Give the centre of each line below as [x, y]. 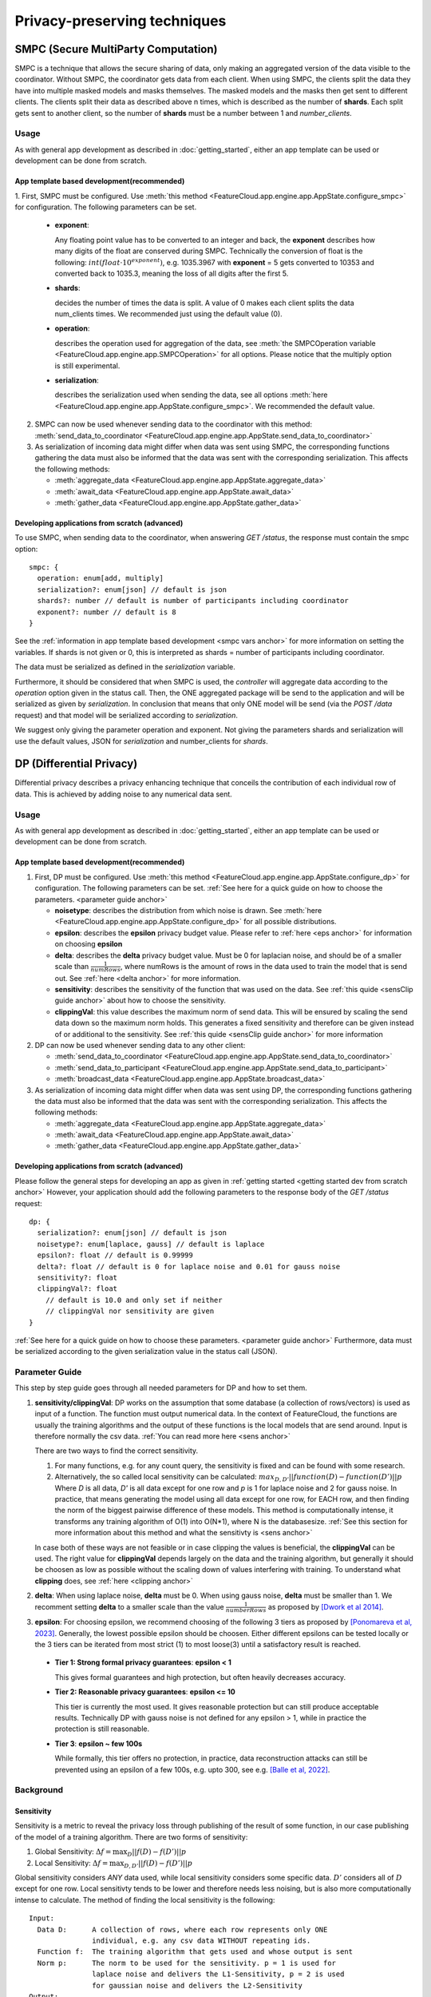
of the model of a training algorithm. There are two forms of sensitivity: [131, 1836]
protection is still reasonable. [102, 1729]
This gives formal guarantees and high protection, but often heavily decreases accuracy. [200, 1677]
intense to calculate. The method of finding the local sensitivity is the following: [145, 1900]
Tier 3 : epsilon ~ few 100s [99, 1743]
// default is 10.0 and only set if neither [134, 1300]
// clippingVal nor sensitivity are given [130, 1311]
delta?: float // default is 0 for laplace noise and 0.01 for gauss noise [189, 1266]
